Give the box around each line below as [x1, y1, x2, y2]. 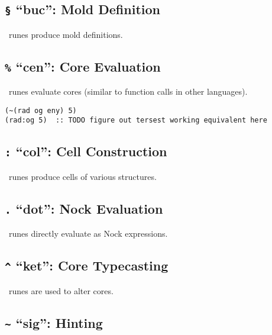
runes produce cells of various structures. [8, 170, 157, 182]
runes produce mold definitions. [8, 28, 123, 40]
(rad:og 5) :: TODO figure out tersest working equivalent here [5, 116, 267, 125]
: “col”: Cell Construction [5, 142, 167, 160]
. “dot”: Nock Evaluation [5, 199, 163, 217]
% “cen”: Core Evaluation [5, 57, 161, 75]
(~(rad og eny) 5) [5, 106, 77, 115]
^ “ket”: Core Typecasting [5, 256, 169, 275]
